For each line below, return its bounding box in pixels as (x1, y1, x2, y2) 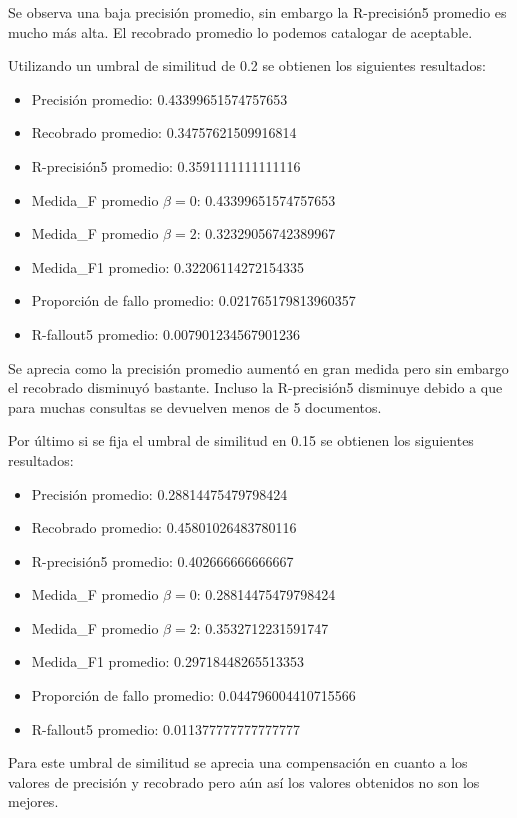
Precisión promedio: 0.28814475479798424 (31, 483, 288, 504)
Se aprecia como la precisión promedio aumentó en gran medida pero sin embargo (8, 357, 509, 378)
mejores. (8, 791, 59, 812)
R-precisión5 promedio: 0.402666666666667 (31, 550, 294, 571)
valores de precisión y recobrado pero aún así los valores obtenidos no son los (8, 771, 480, 792)
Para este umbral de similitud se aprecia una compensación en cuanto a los (8, 752, 468, 773)
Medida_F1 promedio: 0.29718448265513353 (31, 651, 304, 672)
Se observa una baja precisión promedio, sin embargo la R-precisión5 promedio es (8, 2, 507, 22)
